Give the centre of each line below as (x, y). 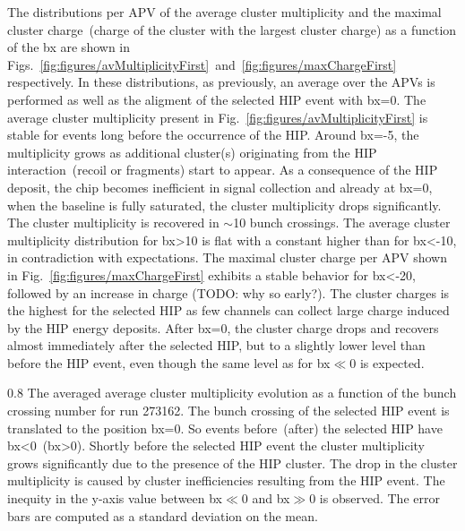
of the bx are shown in (69, 47)
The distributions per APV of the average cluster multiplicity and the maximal (224, 12)
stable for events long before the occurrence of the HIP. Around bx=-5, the (213, 135)
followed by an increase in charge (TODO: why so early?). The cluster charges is (228, 292)
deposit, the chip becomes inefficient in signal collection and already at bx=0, (220, 187)
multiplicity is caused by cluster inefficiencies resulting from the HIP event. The (226, 480)
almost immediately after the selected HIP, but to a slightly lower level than (216, 345)
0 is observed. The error (375, 498)
